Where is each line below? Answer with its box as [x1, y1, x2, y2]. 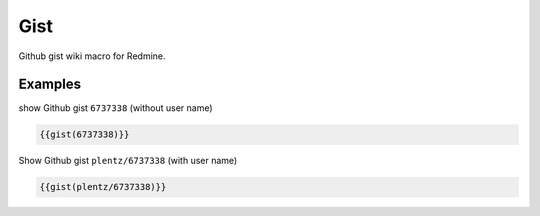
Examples [18, 76, 82, 93]
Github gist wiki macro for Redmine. [18, 50, 166, 62]
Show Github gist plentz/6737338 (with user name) [18, 155, 238, 167]
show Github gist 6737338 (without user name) [18, 102, 214, 114]
